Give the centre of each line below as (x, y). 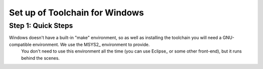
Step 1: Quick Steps (41, 26)
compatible (20, 44)
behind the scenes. (40, 58)
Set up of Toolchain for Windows (76, 13)
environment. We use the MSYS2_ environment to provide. (91, 44)
